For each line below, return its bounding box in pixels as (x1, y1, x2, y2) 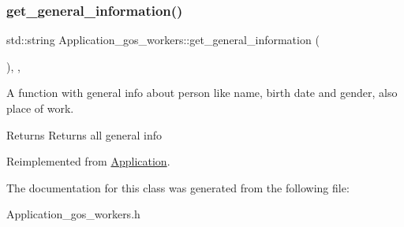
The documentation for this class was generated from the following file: (6, 179, 350, 195)
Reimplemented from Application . (6, 153, 170, 169)
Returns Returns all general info (6, 126, 163, 143)
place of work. (6, 100, 74, 116)
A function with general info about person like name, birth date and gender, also (6, 84, 398, 101)
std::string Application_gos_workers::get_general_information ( (6, 32, 320, 48)
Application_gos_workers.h (6, 206, 140, 222)
